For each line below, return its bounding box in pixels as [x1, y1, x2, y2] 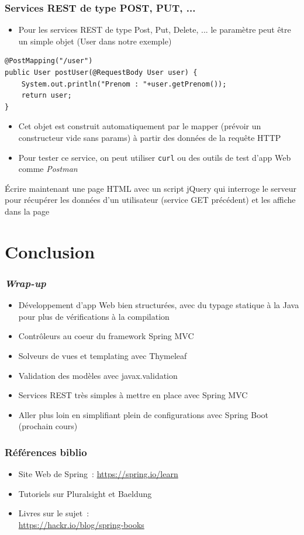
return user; [21, 91, 72, 100]
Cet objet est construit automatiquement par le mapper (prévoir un [18, 120, 261, 132]
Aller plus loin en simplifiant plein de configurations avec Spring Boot [18, 408, 268, 420]
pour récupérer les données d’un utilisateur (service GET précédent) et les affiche [5, 194, 296, 206]
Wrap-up [5, 275, 46, 290]
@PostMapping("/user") [5, 57, 93, 65]
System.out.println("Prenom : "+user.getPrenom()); [21, 80, 227, 88]
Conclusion [5, 239, 95, 263]
